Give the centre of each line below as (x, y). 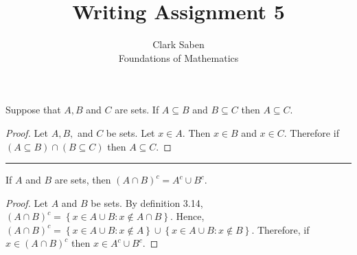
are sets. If (137, 110)
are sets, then (83, 180)
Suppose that (33, 110)
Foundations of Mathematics (178, 57)
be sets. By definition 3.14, (147, 202)
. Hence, (187, 216)
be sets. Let (130, 132)
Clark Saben (178, 44)
